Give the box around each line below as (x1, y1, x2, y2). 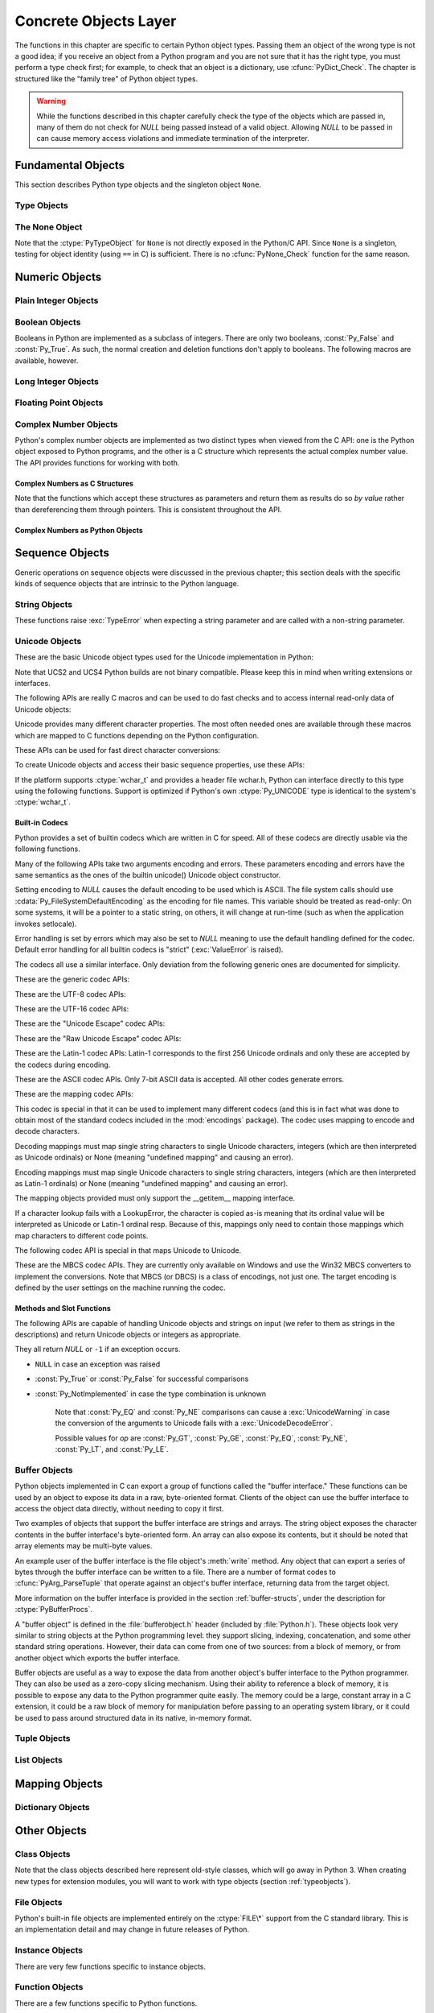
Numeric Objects (14, 271, 102, 284)
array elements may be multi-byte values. (14, 1541, 153, 1551)
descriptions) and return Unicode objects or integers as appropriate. (14, 1329, 241, 1339)
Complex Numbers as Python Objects (14, 525, 144, 535)
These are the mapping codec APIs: (14, 1089, 134, 1099)
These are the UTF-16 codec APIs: (14, 1003, 129, 1014)
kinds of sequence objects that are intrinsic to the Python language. (14, 578, 240, 588)
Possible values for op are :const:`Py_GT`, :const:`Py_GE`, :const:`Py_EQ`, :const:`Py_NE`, (55, 1433, 348, 1443)
